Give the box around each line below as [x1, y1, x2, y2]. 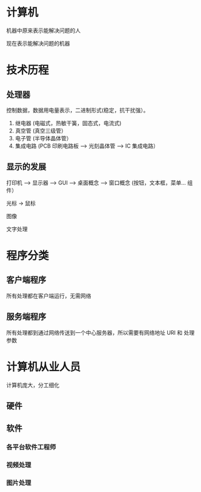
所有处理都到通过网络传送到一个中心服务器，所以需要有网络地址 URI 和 [6, 329, 183, 336]
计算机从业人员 [6, 360, 81, 374]
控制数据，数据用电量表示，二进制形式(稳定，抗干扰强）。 [6, 106, 150, 114]
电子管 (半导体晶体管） [15, 134, 72, 142]
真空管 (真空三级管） [15, 127, 67, 134]
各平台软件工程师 [6, 443, 56, 451]
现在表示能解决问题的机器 [6, 39, 70, 47]
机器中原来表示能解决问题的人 [6, 27, 81, 34]
